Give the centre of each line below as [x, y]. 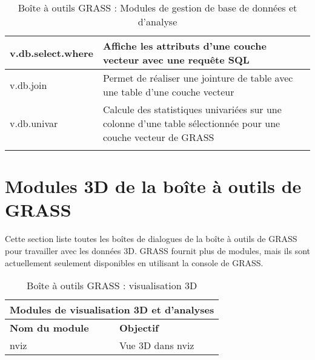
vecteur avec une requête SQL [176, 60]
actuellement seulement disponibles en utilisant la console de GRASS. [134, 262]
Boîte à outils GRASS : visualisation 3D [112, 286]
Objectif [139, 328]
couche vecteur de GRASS [159, 137]
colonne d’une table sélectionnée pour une [192, 123]
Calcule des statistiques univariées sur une [192, 109]
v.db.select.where [52, 53]
